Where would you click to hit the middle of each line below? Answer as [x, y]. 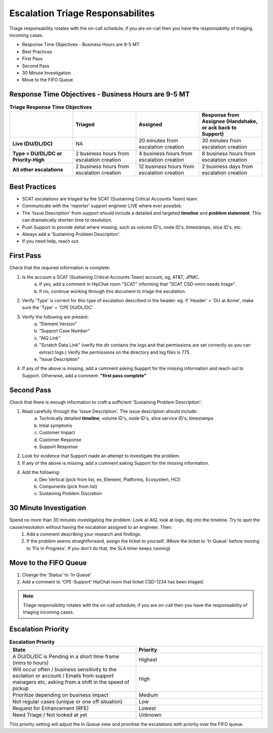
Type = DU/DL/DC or [37, 153]
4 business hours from [166, 153]
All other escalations [38, 169]
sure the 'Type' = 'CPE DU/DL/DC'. [58, 308]
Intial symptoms [56, 425]
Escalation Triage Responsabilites [82, 13]
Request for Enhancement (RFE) [51, 708]
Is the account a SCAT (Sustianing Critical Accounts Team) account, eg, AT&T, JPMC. [111, 277]
